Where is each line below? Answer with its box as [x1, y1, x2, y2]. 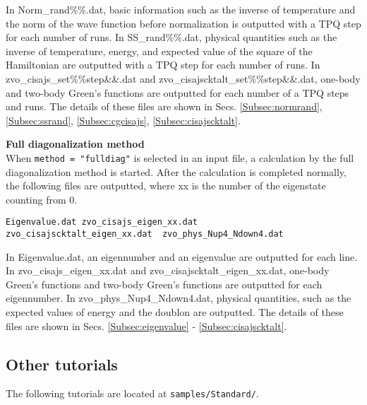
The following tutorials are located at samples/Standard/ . [6, 386, 259, 401]
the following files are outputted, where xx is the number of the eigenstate [6, 178, 326, 193]
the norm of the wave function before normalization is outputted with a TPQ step [6, 16, 361, 30]
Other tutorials [6, 353, 118, 375]
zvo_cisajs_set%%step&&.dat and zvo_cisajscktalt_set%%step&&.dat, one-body [6, 71, 361, 86]
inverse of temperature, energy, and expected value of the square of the [6, 43, 313, 58]
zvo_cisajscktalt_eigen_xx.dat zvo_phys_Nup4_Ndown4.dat [6, 229, 284, 240]
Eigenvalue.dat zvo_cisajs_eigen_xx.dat [6, 217, 198, 228]
